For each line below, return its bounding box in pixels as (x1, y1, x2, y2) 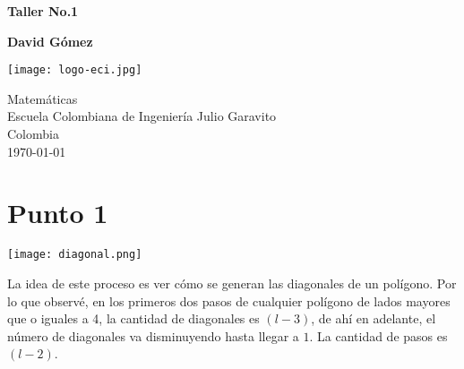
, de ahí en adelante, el (311, 309, 436, 328)
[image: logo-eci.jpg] (7, 64, 142, 77)
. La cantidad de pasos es (309, 326, 448, 345)
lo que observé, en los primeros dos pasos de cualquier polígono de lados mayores (7, 291, 451, 310)
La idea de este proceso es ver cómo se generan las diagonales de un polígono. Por (7, 274, 457, 292)
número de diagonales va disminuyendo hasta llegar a (7, 326, 299, 345)
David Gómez (7, 31, 93, 50)
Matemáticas (7, 89, 78, 107)
